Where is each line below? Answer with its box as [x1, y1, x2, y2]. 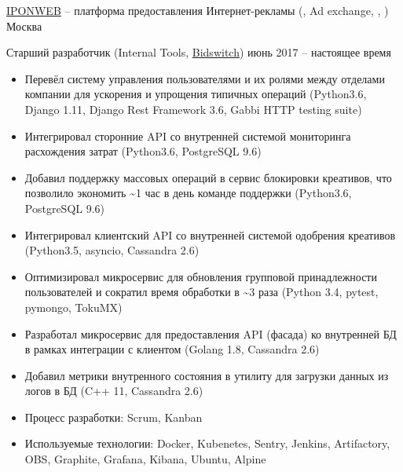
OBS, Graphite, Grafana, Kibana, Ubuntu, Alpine [24, 451, 266, 467]
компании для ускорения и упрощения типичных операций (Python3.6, [24, 86, 367, 102]
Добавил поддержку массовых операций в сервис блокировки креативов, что [24, 169, 392, 185]
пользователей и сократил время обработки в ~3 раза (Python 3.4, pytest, [24, 284, 379, 300]
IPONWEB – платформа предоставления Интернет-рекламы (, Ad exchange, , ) [6, 2, 389, 18]
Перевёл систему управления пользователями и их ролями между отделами [24, 70, 385, 86]
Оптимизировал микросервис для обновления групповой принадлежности [24, 268, 377, 284]
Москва [6, 17, 42, 34]
